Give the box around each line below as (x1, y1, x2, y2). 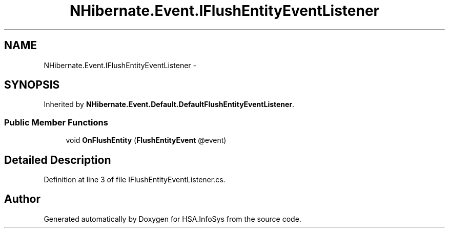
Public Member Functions (4, 117, 108, 128)
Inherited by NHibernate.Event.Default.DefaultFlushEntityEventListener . (44, 100, 295, 109)
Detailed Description (4, 153, 111, 166)
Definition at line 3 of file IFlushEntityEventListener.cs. (44, 175, 226, 184)
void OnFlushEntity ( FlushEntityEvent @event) (66, 136, 227, 145)
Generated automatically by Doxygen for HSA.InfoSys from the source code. (44, 214, 301, 223)
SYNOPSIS (4, 78, 60, 92)
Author (4, 193, 40, 206)
